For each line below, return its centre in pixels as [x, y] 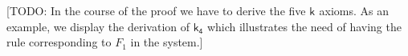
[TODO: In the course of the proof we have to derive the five [156, 10]
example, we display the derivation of [98, 26]
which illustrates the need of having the [304, 26]
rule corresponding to [59, 42]
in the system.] [167, 42]
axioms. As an [354, 10]
